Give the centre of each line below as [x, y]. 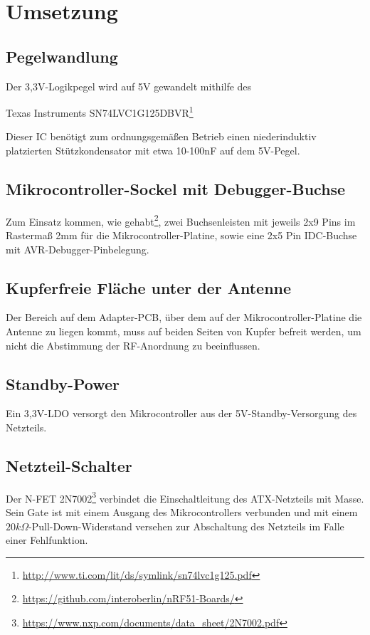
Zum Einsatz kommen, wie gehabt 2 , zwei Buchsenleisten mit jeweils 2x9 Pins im [181, 220]
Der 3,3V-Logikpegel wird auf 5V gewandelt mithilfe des [129, 86]
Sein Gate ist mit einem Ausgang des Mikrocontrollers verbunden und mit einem [182, 512]
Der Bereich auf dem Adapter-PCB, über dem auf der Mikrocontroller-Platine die [184, 317]
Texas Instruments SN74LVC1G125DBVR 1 [100, 111]
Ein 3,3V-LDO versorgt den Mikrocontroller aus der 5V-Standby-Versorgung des [181, 413]
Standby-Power [63, 383]
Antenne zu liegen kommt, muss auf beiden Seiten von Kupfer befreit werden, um [184, 331]
